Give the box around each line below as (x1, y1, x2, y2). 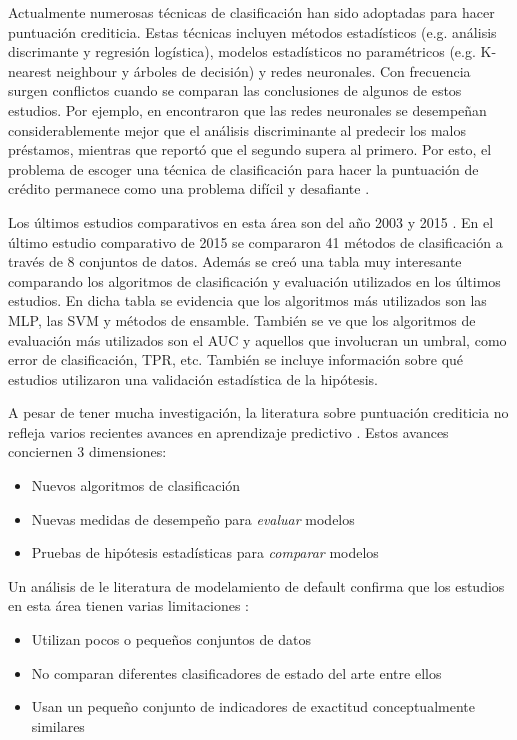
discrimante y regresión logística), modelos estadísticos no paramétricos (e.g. (8, 41, 476, 62)
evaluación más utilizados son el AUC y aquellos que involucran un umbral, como (8, 329, 507, 350)
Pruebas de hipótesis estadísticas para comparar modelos (31, 542, 379, 563)
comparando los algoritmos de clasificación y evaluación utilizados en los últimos (8, 270, 501, 291)
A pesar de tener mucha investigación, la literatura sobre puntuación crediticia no (8, 402, 509, 423)
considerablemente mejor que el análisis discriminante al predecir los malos (8, 119, 466, 140)
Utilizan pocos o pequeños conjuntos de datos (31, 629, 311, 650)
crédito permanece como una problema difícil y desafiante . (8, 178, 370, 199)
